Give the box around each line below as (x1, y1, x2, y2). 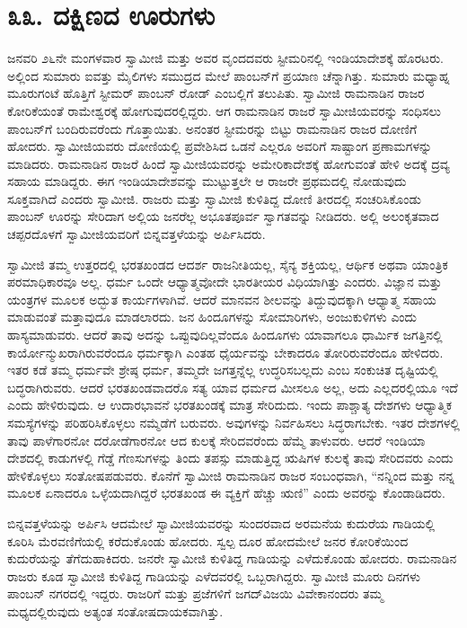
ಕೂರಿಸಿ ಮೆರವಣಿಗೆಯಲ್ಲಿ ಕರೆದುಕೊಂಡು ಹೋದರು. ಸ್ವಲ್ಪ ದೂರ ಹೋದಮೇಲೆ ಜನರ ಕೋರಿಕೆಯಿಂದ (7, 531, 409, 550)
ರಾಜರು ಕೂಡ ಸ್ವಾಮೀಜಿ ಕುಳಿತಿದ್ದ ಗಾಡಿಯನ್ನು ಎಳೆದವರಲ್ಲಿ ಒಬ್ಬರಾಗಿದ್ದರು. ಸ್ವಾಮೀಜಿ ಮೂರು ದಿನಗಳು (7, 566, 420, 585)
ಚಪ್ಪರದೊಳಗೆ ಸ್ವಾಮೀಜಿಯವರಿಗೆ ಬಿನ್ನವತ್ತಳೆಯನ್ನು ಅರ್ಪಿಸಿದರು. (7, 225, 266, 243)
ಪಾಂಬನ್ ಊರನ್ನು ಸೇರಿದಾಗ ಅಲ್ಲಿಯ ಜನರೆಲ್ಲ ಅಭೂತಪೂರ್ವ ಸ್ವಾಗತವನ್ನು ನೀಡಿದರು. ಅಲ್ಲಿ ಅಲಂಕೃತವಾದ (7, 207, 439, 226)
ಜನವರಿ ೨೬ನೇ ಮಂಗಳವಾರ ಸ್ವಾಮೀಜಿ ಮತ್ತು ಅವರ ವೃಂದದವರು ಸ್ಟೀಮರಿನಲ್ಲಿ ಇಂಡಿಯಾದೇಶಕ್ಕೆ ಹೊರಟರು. (7, 49, 445, 67)
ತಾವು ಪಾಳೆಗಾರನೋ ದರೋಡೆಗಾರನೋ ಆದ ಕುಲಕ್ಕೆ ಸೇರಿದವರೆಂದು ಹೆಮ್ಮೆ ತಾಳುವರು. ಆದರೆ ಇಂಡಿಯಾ (7, 430, 426, 449)
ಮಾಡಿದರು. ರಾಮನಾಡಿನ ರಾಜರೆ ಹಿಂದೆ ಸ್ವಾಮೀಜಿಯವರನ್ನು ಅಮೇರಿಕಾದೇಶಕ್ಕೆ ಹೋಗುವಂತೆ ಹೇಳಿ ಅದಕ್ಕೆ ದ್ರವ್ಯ (7, 154, 450, 172)
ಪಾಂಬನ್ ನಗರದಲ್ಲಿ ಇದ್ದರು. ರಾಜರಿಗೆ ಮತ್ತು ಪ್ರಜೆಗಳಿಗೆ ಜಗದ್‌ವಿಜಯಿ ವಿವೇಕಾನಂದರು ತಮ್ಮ (7, 584, 383, 603)
